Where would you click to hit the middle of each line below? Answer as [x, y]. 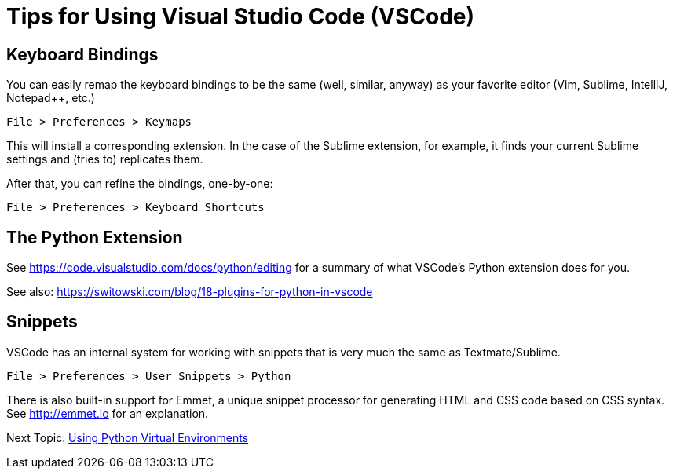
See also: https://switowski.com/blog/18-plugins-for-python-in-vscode [190, 292]
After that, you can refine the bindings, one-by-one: [140, 184]
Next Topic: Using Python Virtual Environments [128, 437]
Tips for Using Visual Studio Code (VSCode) [241, 16]
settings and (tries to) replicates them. [105, 159]
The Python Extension [95, 237]
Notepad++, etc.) [51, 98]
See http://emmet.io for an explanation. [108, 413]
